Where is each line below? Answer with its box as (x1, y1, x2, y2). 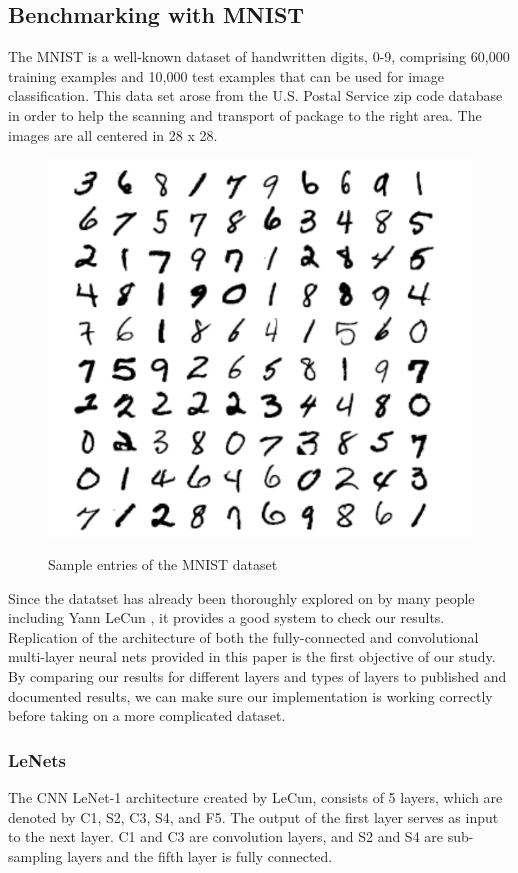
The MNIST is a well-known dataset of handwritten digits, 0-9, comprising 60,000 (8, 46, 510, 67)
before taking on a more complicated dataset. (8, 705, 286, 726)
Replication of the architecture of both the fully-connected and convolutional (8, 626, 479, 647)
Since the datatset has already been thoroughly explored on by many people (8, 587, 475, 608)
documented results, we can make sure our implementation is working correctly (8, 685, 493, 706)
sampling (8, 845, 63, 866)
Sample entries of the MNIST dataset (48, 554, 278, 575)
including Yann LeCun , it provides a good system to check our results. (8, 607, 445, 628)
